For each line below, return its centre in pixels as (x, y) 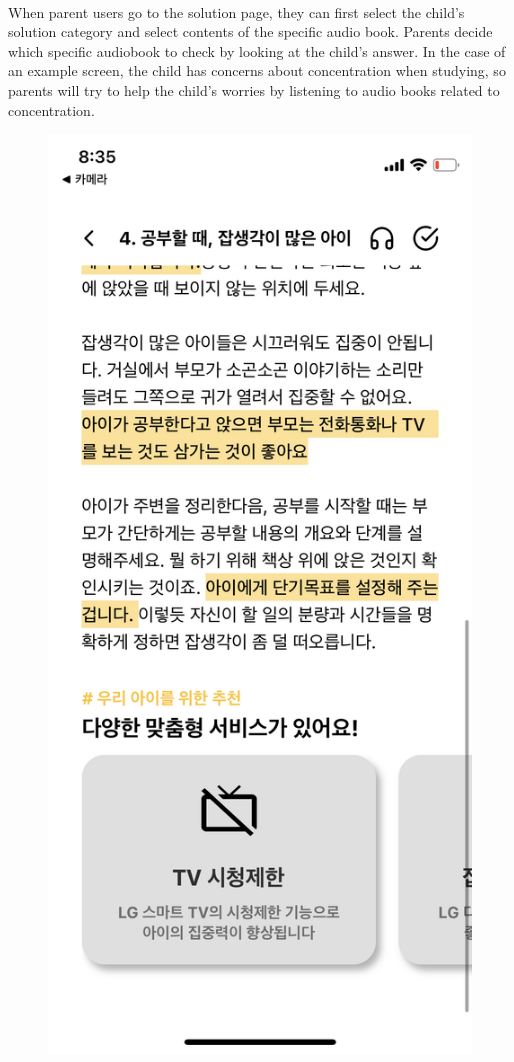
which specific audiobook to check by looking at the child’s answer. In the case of (257, 50)
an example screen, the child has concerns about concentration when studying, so (257, 70)
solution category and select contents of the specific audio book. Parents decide (250, 31)
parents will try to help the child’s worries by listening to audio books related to (254, 89)
